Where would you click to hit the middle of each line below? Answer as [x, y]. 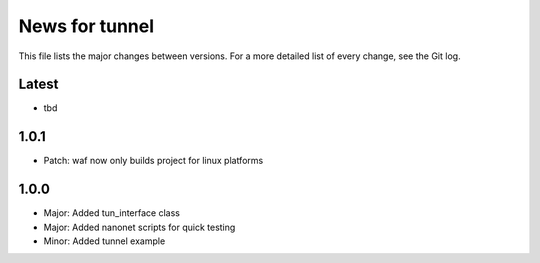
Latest [38, 84]
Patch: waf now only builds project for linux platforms [153, 161]
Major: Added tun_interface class [111, 213]
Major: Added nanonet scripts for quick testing [139, 227]
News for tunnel [86, 26]
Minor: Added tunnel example [104, 241]
